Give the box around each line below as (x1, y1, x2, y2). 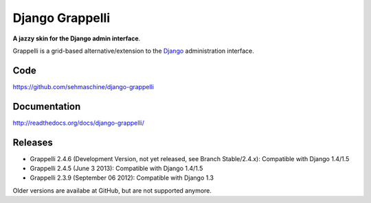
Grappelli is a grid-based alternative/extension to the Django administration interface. (12, 47, 254, 55)
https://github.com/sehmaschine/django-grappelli (12, 82, 155, 91)
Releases (12, 136, 53, 148)
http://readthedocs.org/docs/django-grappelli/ (12, 119, 144, 127)
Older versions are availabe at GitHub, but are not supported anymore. (12, 186, 212, 195)
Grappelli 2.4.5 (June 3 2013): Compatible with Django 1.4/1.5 (30, 165, 203, 173)
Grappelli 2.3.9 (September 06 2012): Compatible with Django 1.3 (30, 174, 214, 182)
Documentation (12, 100, 81, 112)
